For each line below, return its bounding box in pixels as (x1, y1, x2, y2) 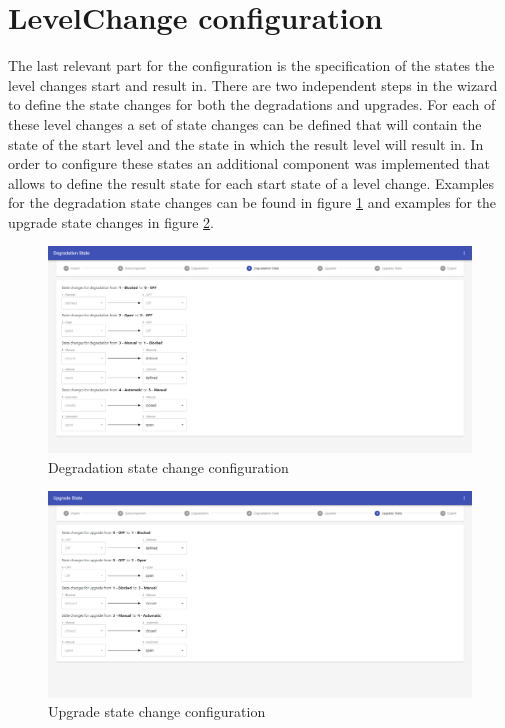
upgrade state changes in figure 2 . (8, 211, 214, 232)
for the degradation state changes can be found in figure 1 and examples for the (8, 192, 497, 213)
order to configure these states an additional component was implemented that (8, 153, 490, 174)
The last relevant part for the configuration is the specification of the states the (8, 55, 495, 76)
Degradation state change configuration (48, 456, 289, 477)
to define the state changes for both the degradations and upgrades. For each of (8, 94, 496, 115)
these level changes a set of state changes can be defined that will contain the (8, 113, 482, 134)
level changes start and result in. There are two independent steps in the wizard (8, 74, 498, 95)
